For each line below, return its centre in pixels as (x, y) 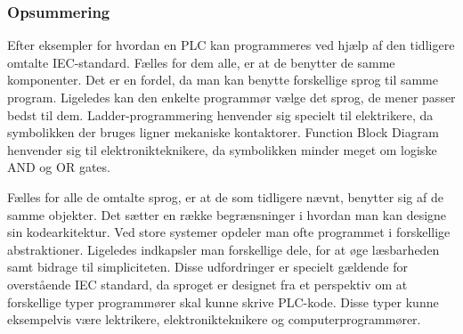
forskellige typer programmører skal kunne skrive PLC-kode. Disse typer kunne (223, 301)
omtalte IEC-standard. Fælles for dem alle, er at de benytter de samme (201, 62)
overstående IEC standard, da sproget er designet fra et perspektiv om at (207, 284)
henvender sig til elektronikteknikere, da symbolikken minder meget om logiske (222, 149)
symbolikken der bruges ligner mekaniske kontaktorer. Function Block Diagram (223, 132)
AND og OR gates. (59, 167)
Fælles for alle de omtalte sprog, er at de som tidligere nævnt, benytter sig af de (225, 196)
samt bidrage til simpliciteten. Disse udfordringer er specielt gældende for (207, 267)
